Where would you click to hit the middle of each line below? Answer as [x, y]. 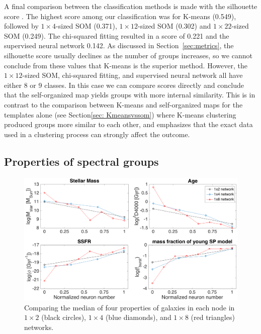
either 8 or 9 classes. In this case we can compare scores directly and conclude [124, 85]
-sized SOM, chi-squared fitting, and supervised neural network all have [133, 75]
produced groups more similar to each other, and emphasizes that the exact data [128, 124]
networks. [39, 327]
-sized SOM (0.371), [86, 26]
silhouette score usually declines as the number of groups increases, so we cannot [128, 55]
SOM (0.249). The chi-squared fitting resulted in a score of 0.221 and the [117, 35]
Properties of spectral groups [81, 161]
